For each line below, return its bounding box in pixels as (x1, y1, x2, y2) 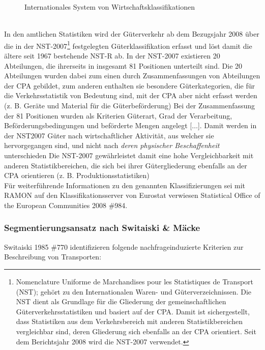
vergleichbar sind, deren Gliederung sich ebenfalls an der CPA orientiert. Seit (16, 326, 256, 336)
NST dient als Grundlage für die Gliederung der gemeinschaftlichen (16, 296, 226, 307)
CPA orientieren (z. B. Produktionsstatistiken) (4, 170, 150, 181)
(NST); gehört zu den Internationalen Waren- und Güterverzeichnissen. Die (16, 286, 252, 297)
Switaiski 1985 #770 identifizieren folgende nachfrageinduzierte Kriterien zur (4, 241, 244, 252)
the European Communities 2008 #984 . (4, 199, 128, 210)
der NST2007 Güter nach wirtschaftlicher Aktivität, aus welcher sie (4, 130, 214, 140)
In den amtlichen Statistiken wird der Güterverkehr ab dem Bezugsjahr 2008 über (4, 28, 259, 39)
